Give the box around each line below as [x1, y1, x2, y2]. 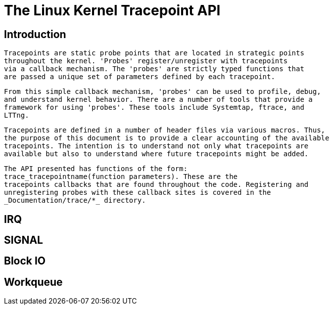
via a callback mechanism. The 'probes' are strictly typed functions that [4, 65, 304, 73]
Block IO [4, 255, 46, 267]
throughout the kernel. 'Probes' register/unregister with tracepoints [4, 57, 288, 65]
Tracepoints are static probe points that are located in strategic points [4, 49, 304, 57]
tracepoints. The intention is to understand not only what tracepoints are [4, 142, 309, 150]
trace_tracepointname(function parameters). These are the [4, 173, 238, 181]
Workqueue [4, 275, 63, 288]
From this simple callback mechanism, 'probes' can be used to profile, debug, [4, 88, 321, 96]
